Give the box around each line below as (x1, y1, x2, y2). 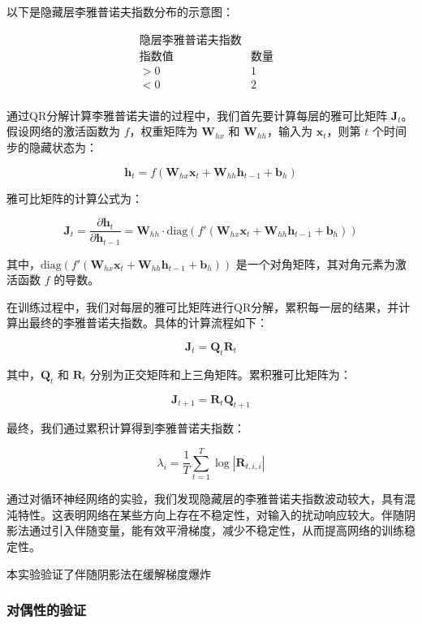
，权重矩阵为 (129, 123, 198, 140)
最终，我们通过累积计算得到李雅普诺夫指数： (6, 420, 245, 437)
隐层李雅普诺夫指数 (139, 34, 242, 46)
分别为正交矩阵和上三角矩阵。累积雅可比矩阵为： (89, 365, 351, 382)
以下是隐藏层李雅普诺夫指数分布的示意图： (6, 3, 234, 19)
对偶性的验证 (6, 600, 87, 620)
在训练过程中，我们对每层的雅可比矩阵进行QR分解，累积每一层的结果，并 (6, 298, 399, 315)
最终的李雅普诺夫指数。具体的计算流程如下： (28, 314, 268, 331)
